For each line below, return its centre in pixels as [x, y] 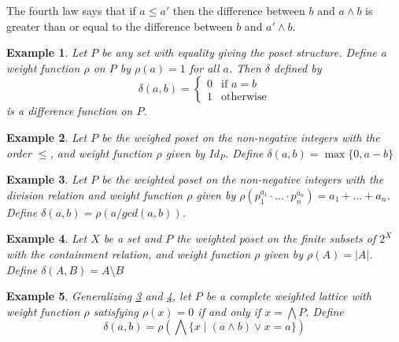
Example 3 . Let [47, 179]
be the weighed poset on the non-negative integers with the [241, 137]
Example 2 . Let [47, 137]
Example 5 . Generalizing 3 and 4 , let [99, 296]
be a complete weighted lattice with [288, 296]
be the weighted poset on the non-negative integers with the [243, 179]
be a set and [133, 238]
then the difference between [239, 10]
